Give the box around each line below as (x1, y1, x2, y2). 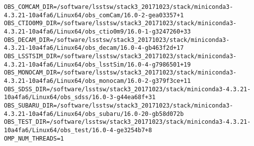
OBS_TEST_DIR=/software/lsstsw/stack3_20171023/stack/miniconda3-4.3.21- (4, 118, 251, 126)
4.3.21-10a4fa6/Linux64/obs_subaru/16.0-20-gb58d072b (4, 110, 184, 117)
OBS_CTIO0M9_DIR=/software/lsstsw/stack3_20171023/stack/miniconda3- (4, 20, 237, 27)
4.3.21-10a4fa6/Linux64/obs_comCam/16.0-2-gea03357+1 (4, 11, 184, 19)
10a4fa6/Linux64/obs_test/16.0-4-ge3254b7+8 (4, 126, 152, 134)
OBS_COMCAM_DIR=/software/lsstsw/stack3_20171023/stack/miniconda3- (4, 3, 233, 10)
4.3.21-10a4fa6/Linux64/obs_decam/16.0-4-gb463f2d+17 (4, 44, 184, 52)
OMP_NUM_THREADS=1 (4, 135, 64, 142)
